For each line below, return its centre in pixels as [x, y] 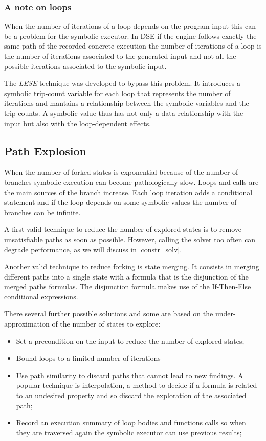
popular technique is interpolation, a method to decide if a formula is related [137, 385]
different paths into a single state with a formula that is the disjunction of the [126, 276]
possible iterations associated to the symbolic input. [85, 66]
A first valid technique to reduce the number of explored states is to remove [123, 229]
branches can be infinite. [42, 212]
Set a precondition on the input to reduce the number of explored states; [130, 341]
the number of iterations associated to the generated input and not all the [120, 56]
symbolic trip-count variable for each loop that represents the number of [117, 93]
